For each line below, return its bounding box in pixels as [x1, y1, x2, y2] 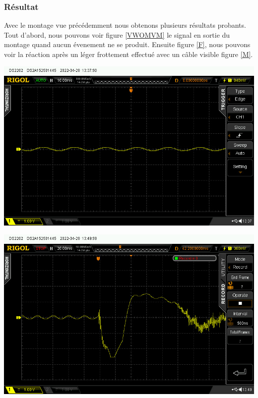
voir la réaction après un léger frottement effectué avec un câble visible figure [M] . [4, 49, 253, 59]
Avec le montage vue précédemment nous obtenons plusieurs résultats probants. [4, 20, 246, 30]
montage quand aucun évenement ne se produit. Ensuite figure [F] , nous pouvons [4, 39, 251, 50]
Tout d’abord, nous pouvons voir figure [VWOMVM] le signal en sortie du [4, 29, 230, 40]
